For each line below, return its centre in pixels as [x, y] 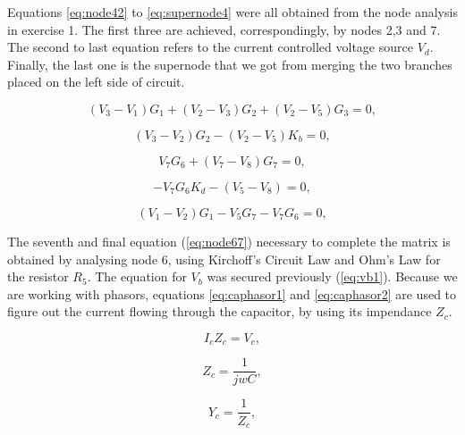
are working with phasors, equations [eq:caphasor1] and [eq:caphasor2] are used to [232, 293]
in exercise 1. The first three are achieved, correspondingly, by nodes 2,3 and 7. [224, 29]
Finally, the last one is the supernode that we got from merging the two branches [230, 64]
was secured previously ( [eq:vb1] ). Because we [332, 276]
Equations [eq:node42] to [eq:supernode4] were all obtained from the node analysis [232, 12]
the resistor [38, 276]
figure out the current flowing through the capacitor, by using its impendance [220, 311]
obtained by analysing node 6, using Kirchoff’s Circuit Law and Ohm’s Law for [224, 259]
